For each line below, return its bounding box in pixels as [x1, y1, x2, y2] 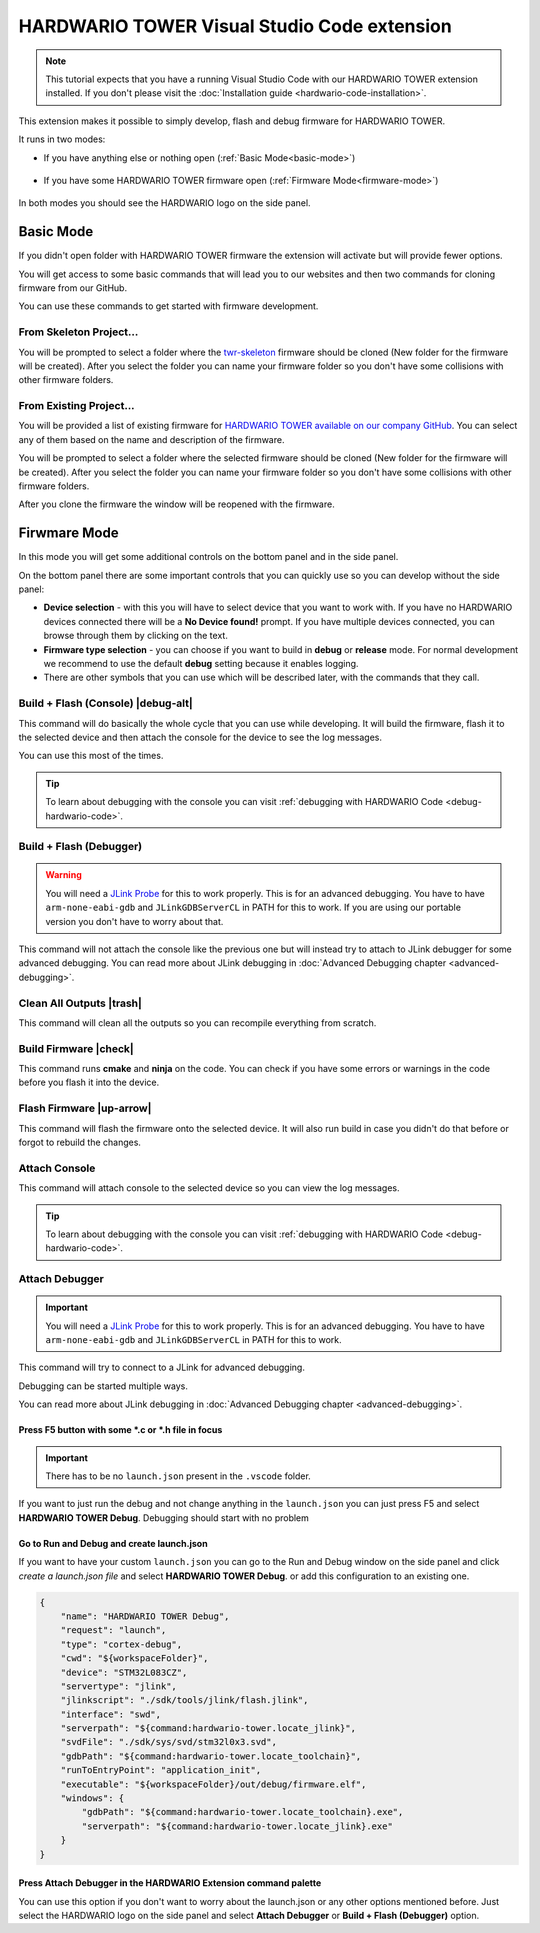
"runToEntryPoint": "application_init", [60, 1765, 262, 1776]
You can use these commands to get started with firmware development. [18, 300, 319, 312]
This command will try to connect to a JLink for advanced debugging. [18, 1361, 305, 1374]
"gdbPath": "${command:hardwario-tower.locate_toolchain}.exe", [81, 1806, 404, 1818]
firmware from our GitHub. [18, 281, 128, 294]
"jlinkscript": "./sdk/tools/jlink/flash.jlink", [60, 1695, 309, 1706]
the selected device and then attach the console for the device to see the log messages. [18, 731, 383, 743]
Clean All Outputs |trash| [18, 996, 142, 1010]
